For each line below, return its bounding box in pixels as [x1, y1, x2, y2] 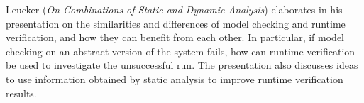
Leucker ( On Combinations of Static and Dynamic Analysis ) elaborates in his [6, 2, 343, 16]
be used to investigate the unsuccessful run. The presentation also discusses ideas [6, 58, 358, 72]
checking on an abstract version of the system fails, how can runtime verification [6, 43, 355, 58]
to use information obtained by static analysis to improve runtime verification [6, 71, 343, 86]
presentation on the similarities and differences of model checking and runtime [6, 16, 346, 31]
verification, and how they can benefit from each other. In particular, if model [6, 30, 345, 45]
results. [6, 85, 37, 100]
